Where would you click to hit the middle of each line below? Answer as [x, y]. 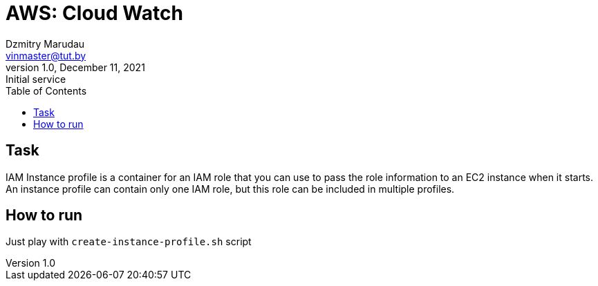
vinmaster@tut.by [46, 55]
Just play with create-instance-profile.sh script [129, 242]
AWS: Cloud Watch [94, 13]
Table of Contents [46, 90]
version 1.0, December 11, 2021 [75, 67]
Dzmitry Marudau [45, 44]
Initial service [36, 79]
